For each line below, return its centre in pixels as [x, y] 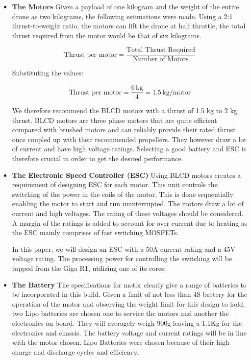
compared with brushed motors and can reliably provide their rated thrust [124, 130]
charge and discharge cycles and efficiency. [75, 351]
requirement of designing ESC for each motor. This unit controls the [115, 184]
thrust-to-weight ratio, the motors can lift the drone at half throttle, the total [129, 26]
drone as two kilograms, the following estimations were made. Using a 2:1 [122, 16]
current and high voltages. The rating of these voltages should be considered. [128, 213]
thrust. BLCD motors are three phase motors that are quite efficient [114, 120]
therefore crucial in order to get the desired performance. [98, 158]
